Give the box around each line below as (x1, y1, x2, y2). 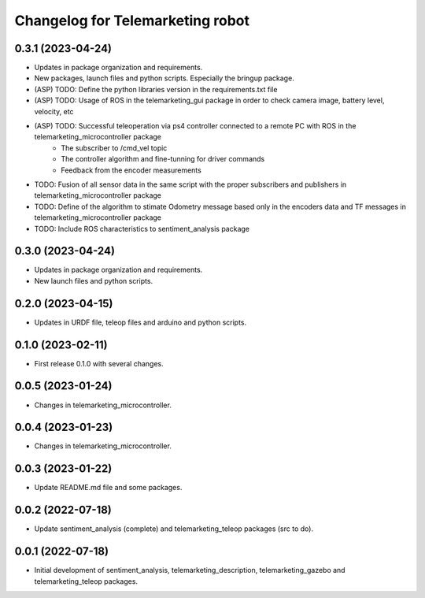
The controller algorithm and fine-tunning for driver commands (61, 154, 265, 164)
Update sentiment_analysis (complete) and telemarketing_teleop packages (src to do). (34, 524, 314, 533)
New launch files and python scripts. (34, 276, 153, 285)
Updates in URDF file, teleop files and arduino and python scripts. (34, 318, 247, 327)
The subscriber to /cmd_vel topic (61, 143, 168, 153)
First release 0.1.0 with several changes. (34, 358, 164, 368)
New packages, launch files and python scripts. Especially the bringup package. (34, 73, 294, 83)
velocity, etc (34, 106, 74, 116)
